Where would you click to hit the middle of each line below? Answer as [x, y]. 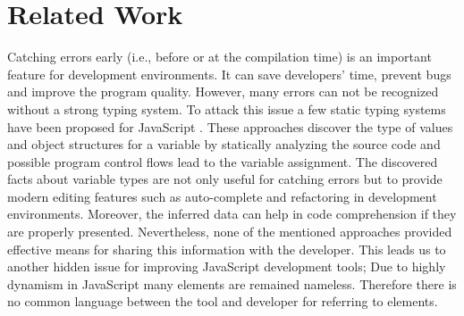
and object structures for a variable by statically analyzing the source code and [224, 144]
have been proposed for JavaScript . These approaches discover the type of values [230, 126]
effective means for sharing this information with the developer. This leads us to [227, 249]
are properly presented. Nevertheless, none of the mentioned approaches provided [230, 232]
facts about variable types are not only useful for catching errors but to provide [225, 179]
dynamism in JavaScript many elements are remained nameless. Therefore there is [232, 283]
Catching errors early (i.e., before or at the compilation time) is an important [219, 57]
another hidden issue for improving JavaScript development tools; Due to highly [227, 266]
